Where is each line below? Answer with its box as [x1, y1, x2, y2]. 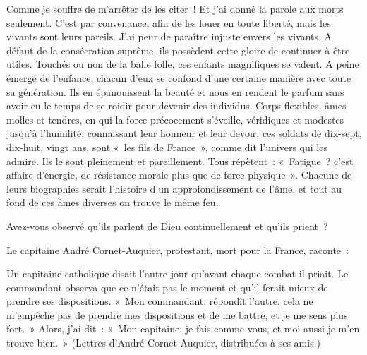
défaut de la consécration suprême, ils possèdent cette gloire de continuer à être [6, 42, 350, 57]
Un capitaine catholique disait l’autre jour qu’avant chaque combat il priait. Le [6, 266, 349, 281]
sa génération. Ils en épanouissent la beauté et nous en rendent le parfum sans [6, 84, 344, 99]
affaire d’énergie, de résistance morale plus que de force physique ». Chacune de [6, 167, 352, 182]
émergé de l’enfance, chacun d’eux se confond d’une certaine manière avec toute [6, 70, 351, 85]
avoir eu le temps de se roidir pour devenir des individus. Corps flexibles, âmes [6, 98, 347, 113]
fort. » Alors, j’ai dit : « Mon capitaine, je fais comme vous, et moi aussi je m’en [6, 321, 360, 336]
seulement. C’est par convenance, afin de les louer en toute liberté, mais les [6, 15, 331, 30]
